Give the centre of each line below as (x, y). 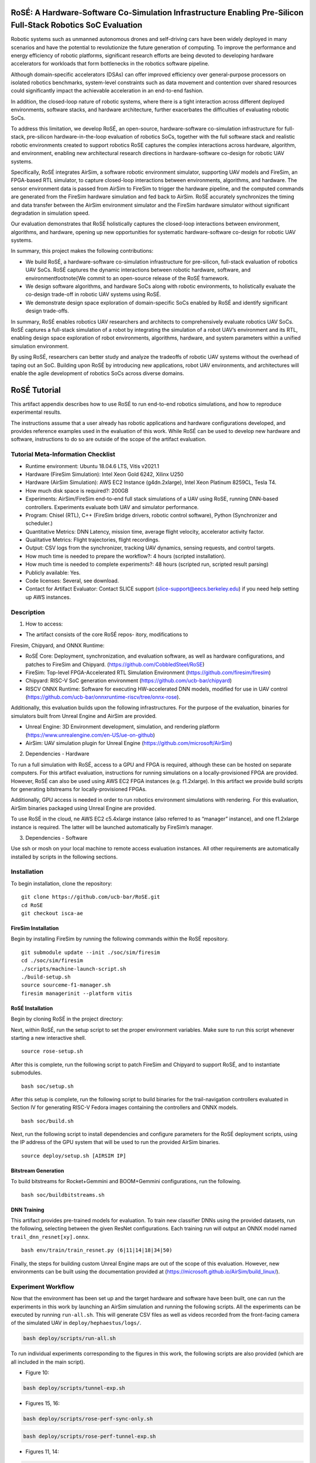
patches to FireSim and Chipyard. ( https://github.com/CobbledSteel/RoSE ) (115, 664)
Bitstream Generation (37, 1170)
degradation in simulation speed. (50, 213)
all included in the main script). (48, 1362)
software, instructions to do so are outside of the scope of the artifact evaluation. (109, 439)
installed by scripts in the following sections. (64, 857)
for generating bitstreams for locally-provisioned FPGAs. (79, 789)
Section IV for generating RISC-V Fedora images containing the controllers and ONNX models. (124, 1107)
